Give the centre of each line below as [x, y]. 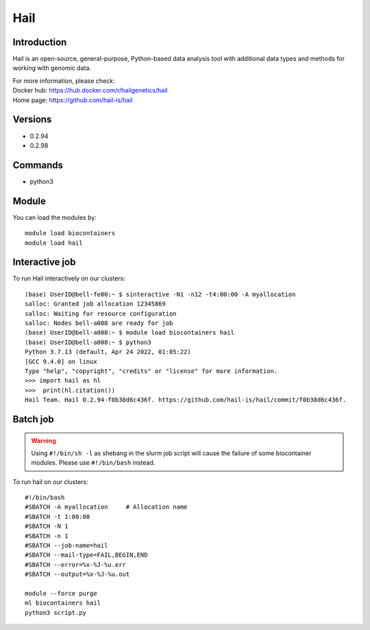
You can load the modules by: [55, 217]
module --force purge [61, 593]
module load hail [54, 243]
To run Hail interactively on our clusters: [69, 278]
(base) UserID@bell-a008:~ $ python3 [88, 342]
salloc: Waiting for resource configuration [101, 313]
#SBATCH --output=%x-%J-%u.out [77, 574]
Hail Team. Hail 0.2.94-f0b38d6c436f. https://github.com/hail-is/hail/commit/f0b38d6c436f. [186, 400]
